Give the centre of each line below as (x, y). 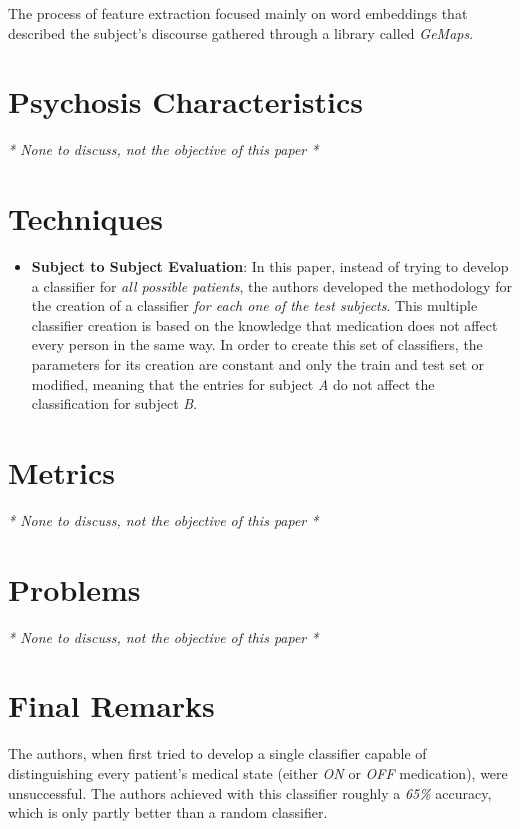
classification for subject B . (114, 403)
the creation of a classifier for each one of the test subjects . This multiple (254, 305)
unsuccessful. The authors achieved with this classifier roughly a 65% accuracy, (250, 792)
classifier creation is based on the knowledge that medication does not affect (264, 324)
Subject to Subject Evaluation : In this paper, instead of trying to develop (270, 266)
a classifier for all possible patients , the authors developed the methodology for (271, 285)
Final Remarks (111, 705)
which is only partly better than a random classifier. (168, 812)
